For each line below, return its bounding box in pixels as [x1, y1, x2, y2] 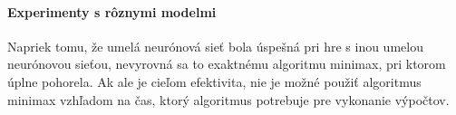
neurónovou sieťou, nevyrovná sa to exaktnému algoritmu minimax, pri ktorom [7, 54, 446, 73]
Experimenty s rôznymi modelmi [7, 2, 217, 21]
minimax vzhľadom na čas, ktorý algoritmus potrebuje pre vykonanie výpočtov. [7, 90, 450, 109]
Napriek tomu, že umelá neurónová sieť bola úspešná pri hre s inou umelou [7, 36, 423, 55]
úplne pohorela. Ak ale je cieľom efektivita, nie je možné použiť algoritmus [7, 72, 422, 91]
